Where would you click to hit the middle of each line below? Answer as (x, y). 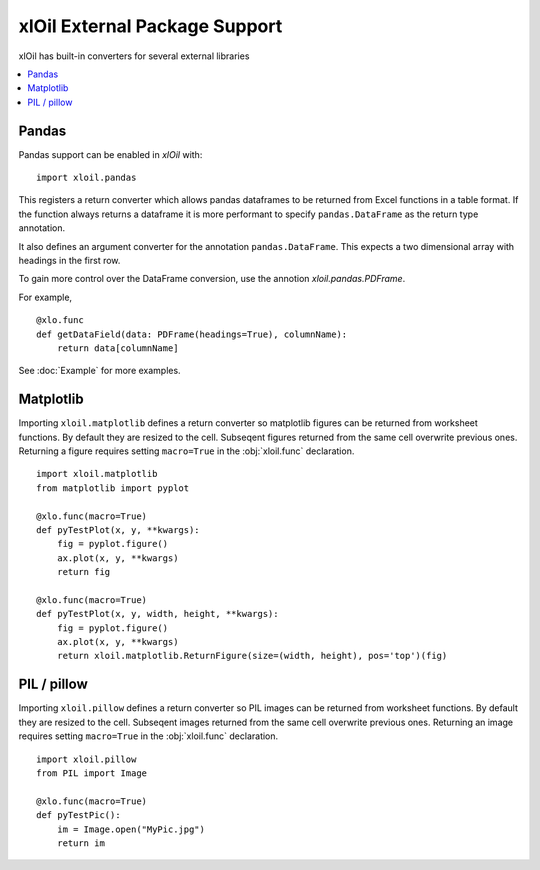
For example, (45, 297)
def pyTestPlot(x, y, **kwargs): (118, 529)
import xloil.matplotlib (97, 474)
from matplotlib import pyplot (113, 488)
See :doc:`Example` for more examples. (99, 371)
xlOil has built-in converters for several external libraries (134, 56)
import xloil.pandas (86, 178)
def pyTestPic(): (78, 815)
